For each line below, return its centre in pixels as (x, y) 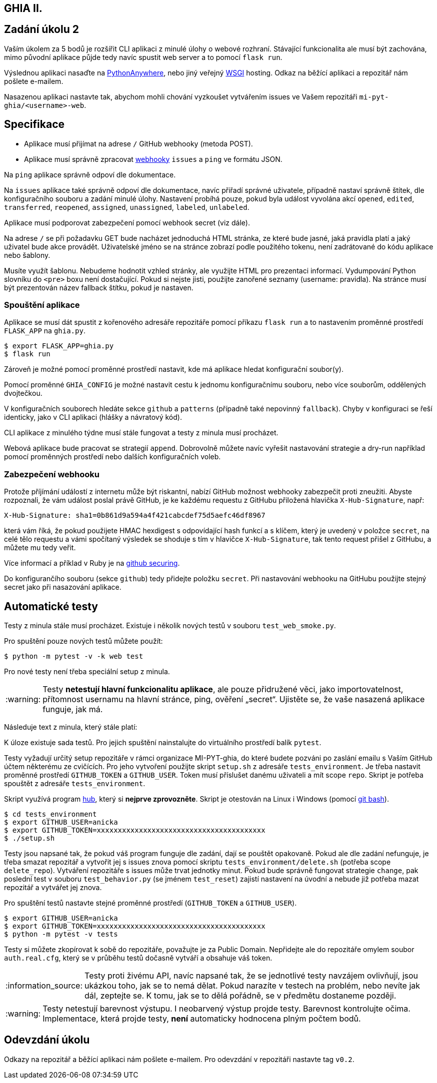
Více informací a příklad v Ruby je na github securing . (92, 563)
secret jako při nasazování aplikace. (63, 587)
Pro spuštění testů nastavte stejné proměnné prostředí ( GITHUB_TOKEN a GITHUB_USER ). (150, 903)
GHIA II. (23, 8)
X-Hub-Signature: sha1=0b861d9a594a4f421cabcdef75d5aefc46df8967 (135, 516)
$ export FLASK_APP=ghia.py (59, 346)
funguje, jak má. (73, 709)
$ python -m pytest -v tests (61, 934)
